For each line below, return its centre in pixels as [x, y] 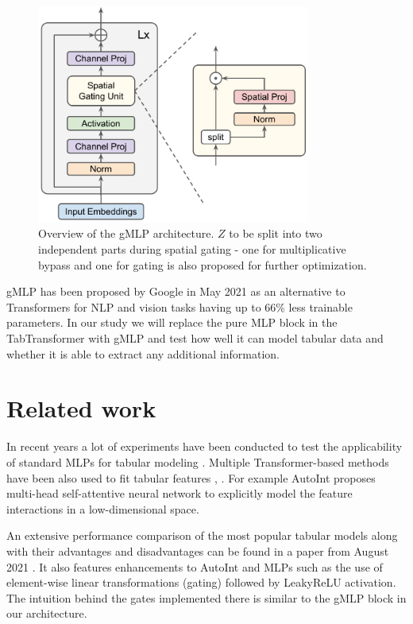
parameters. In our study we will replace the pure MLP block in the [172, 322]
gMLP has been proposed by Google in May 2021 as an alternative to [176, 291]
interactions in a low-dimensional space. [103, 508]
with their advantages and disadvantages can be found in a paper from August [198, 550]
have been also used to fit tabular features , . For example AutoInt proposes [191, 477]
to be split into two [276, 233]
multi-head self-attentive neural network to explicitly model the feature [179, 493]
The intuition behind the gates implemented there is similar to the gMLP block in [206, 597]
